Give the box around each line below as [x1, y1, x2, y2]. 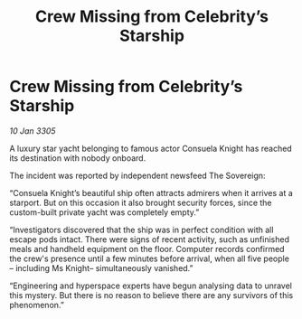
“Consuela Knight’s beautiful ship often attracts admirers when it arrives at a [9, 187, 294, 198]
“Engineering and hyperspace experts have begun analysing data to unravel [9, 280, 292, 291]
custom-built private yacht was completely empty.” [9, 206, 200, 218]
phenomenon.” [9, 299, 65, 310]
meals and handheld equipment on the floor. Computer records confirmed [9, 243, 285, 254]
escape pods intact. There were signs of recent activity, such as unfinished [9, 233, 289, 245]
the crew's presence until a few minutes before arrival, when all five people [9, 253, 289, 264]
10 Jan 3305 [9, 125, 56, 136]
